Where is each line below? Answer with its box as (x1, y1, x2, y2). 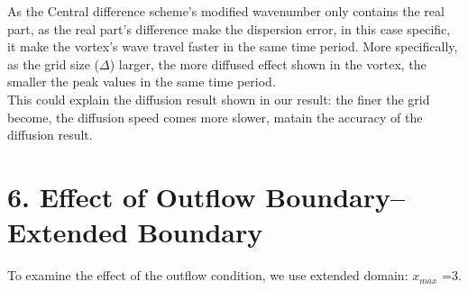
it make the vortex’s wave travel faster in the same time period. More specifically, (7, 37, 458, 56)
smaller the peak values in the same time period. (7, 72, 276, 91)
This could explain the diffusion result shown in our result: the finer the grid (7, 89, 430, 108)
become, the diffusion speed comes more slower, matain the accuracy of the (7, 107, 423, 126)
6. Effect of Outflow (7, 177, 256, 214)
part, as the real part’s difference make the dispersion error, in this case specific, (7, 19, 451, 38)
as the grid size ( (7, 54, 100, 73)
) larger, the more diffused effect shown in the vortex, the (109, 54, 427, 73)
